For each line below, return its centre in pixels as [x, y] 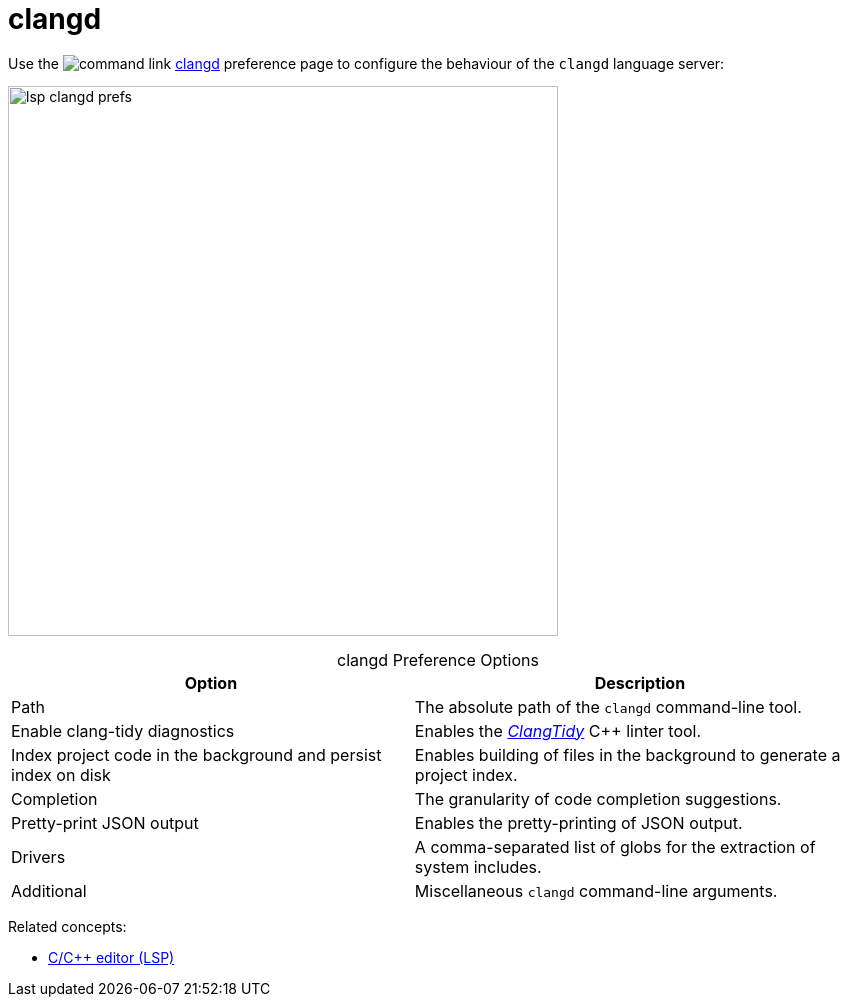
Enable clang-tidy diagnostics [123, 730]
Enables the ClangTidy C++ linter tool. [558, 730]
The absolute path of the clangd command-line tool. [608, 706]
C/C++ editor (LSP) [111, 957]
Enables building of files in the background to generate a [627, 754]
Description [640, 682]
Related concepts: [67, 926]
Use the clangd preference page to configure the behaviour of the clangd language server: [366, 63]
